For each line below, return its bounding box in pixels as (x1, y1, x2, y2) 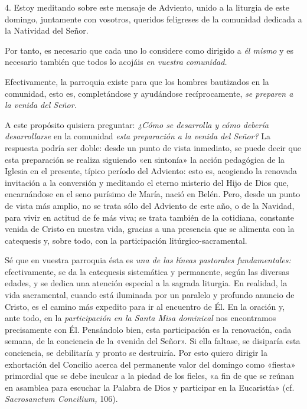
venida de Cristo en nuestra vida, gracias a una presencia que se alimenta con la (5, 223, 295, 235)
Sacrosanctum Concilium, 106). (5, 392, 118, 405)
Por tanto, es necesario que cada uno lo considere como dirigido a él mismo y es (5, 44, 293, 56)
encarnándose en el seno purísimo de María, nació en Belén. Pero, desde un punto (5, 188, 301, 200)
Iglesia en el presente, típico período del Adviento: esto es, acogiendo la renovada (5, 165, 298, 177)
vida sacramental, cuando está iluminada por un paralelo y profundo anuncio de (5, 289, 295, 301)
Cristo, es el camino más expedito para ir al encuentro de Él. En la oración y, (5, 300, 285, 312)
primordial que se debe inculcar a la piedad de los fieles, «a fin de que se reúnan (5, 369, 295, 382)
